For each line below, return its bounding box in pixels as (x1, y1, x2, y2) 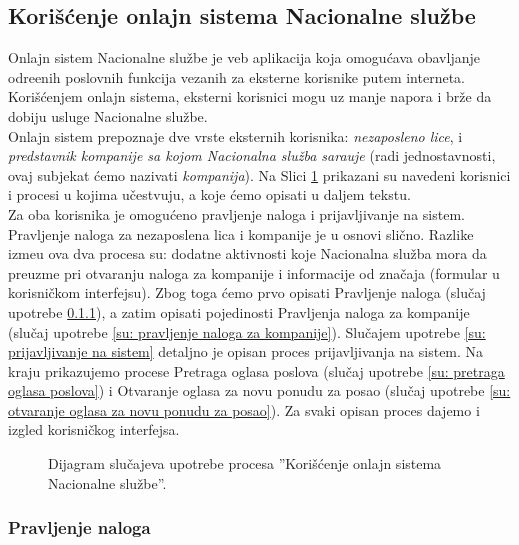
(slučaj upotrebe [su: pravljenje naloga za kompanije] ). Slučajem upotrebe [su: (8, 321, 486, 342)
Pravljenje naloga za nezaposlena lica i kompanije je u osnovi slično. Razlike (8, 223, 474, 244)
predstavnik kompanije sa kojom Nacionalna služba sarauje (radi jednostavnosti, (8, 145, 496, 166)
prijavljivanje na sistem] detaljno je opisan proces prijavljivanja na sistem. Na (8, 341, 484, 362)
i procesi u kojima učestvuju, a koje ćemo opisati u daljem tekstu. (8, 184, 411, 205)
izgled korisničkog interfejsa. (8, 419, 180, 440)
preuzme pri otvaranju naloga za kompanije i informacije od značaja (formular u (8, 262, 500, 283)
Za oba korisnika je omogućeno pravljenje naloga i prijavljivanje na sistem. (8, 203, 465, 224)
